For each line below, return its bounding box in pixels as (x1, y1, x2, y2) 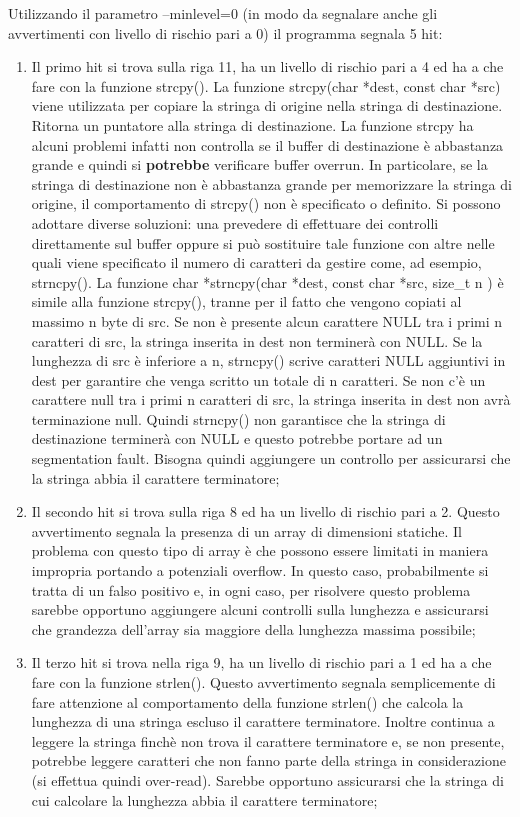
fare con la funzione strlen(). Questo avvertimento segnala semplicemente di (31, 672, 496, 692)
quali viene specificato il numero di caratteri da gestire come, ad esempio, (31, 252, 482, 273)
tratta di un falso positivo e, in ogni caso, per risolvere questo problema (31, 579, 471, 600)
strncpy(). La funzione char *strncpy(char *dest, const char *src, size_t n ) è (31, 271, 504, 292)
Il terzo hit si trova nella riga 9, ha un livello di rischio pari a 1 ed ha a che (31, 652, 492, 673)
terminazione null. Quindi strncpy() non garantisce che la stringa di (31, 408, 446, 429)
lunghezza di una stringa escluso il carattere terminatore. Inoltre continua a (31, 711, 495, 732)
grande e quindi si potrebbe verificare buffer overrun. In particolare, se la (31, 154, 488, 175)
